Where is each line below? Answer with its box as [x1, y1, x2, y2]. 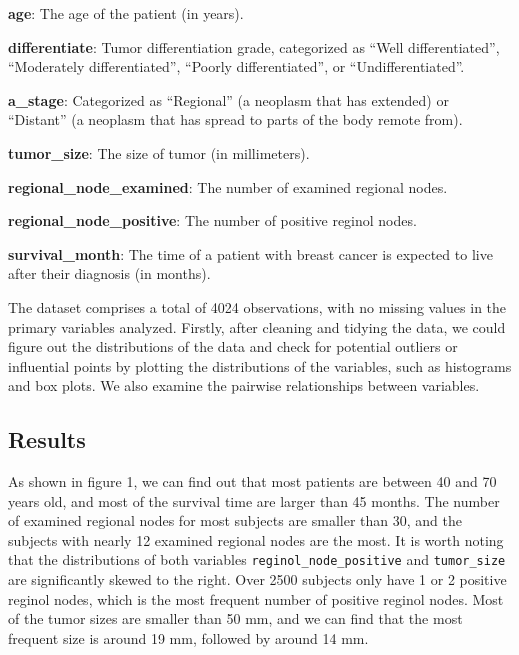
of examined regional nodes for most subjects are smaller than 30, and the [8, 510, 462, 531]
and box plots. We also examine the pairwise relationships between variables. [8, 375, 480, 396]
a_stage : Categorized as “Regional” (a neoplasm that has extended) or [8, 89, 449, 110]
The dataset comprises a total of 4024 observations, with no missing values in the [8, 296, 507, 317]
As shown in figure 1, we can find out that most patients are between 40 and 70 [8, 471, 497, 492]
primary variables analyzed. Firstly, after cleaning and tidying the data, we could [8, 316, 506, 337]
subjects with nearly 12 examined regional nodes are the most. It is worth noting [8, 529, 504, 550]
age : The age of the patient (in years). [8, 3, 244, 23]
